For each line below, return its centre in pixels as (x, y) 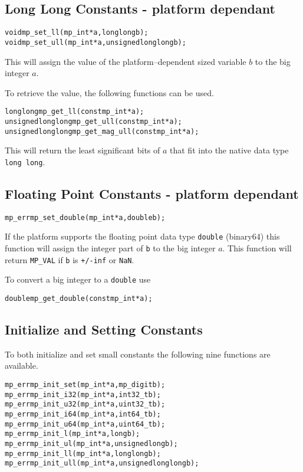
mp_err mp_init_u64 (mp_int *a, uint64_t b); (85, 424)
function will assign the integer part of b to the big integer (110, 248)
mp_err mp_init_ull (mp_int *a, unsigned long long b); (102, 463)
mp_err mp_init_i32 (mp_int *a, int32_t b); (83, 394)
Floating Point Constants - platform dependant (152, 193)
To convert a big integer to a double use (78, 279)
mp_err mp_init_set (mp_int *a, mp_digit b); (85, 385)
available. (22, 366)
